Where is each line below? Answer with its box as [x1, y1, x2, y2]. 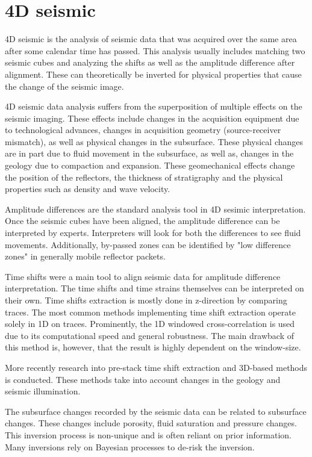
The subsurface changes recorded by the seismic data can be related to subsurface [5, 405, 307, 417]
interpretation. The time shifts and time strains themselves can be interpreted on [5, 282, 304, 294]
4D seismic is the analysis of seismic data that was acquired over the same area [5, 33, 297, 45]
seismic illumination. [5, 385, 81, 397]
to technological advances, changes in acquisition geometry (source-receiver [5, 123, 281, 136]
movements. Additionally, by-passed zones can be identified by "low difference [5, 238, 291, 250]
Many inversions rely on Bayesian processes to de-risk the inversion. [5, 440, 255, 453]
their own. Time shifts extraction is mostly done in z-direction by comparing [5, 294, 287, 306]
